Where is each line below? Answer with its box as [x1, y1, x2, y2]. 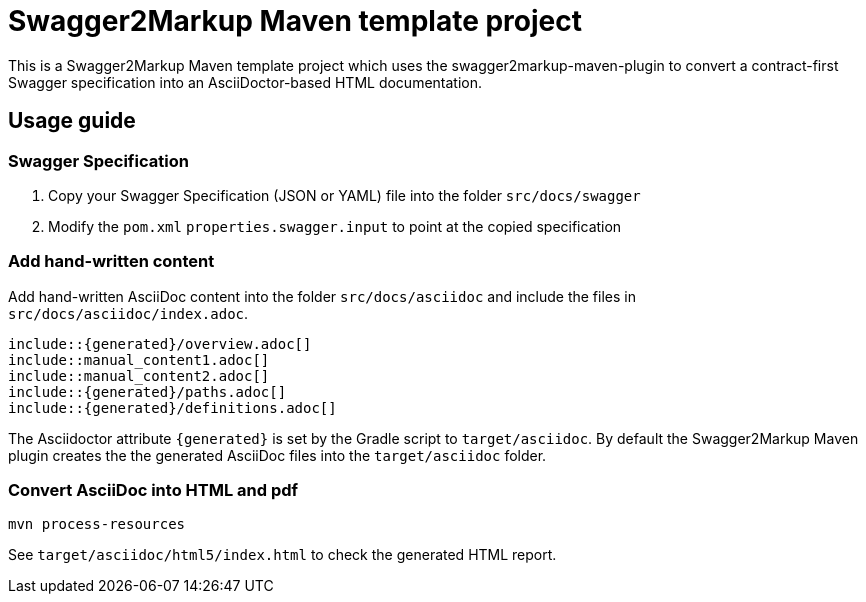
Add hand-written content [8, 251, 215, 272]
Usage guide [8, 108, 136, 134]
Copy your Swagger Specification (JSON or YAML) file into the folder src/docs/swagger [48, 186, 641, 204]
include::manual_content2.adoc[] [8, 367, 270, 384]
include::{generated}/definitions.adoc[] [8, 399, 337, 416]
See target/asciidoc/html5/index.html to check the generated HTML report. [8, 546, 557, 564]
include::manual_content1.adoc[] [8, 351, 270, 368]
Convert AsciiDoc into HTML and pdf [8, 480, 299, 501]
